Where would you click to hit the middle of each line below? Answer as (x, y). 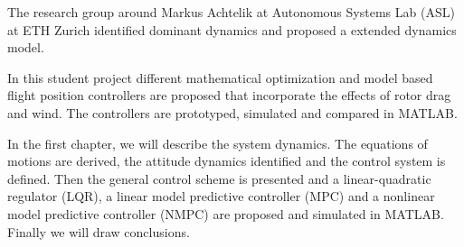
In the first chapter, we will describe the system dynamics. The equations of (218, 143)
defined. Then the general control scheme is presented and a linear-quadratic (219, 178)
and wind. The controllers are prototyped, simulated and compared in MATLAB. (232, 112)
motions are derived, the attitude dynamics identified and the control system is (227, 161)
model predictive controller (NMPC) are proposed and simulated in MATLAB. (226, 213)
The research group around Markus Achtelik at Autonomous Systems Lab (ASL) (231, 12)
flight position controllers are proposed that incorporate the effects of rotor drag (229, 95)
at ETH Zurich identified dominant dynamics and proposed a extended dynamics (232, 29)
